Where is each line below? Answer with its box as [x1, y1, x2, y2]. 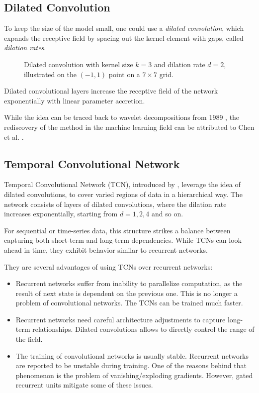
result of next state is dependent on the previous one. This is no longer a [15, 288, 238, 298]
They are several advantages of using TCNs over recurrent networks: [4, 261, 213, 272]
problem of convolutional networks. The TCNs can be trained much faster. [15, 297, 243, 308]
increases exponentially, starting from [4, 208, 118, 219]
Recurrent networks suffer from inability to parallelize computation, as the [15, 278, 243, 289]
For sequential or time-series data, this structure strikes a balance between [4, 225, 231, 235]
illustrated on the [24, 69, 77, 79]
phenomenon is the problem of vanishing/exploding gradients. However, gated [15, 370, 253, 380]
